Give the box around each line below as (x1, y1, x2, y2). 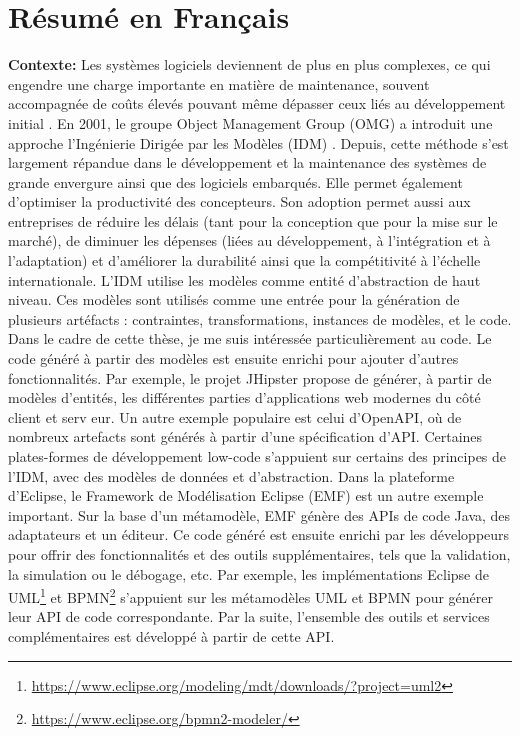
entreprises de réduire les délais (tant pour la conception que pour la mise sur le (8, 210, 498, 231)
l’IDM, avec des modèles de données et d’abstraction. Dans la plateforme (8, 465, 455, 486)
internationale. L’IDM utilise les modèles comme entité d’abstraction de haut (8, 269, 481, 290)
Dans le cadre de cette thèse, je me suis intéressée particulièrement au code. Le (8, 328, 492, 349)
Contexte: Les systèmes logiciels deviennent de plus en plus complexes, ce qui (8, 54, 491, 75)
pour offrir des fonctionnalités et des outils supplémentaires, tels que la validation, (8, 543, 511, 564)
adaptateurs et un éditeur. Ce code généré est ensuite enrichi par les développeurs (8, 524, 510, 545)
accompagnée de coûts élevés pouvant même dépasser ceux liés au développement (8, 93, 506, 114)
